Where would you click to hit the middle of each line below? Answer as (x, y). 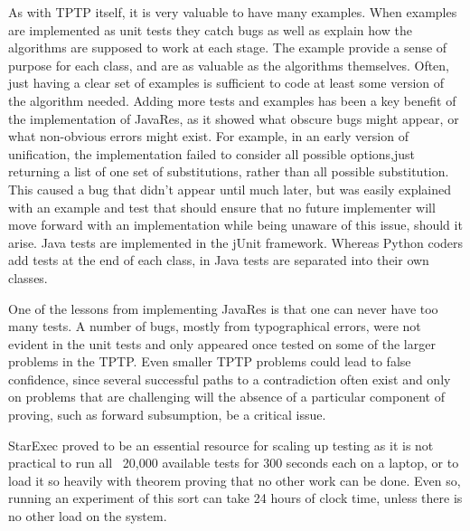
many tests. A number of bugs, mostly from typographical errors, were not (215, 326)
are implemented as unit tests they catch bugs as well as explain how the (210, 29)
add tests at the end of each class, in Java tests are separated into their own (219, 260)
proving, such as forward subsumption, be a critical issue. (167, 415)
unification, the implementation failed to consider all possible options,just (212, 153)
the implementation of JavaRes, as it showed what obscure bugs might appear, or (234, 118)
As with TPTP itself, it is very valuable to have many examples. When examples (233, 12)
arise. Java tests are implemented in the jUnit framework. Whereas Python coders (236, 242)
